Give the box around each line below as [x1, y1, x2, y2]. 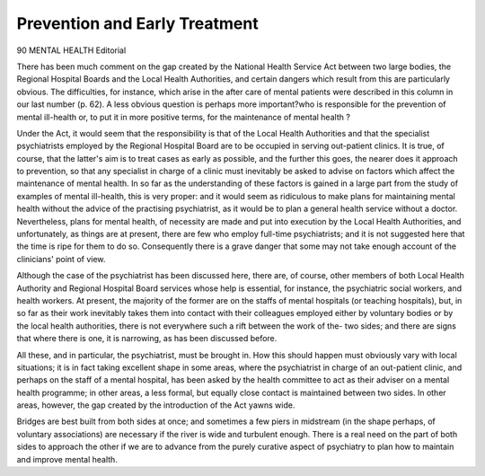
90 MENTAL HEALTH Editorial [16, 45, 127, 56]
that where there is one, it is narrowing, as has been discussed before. [16, 333, 278, 344]
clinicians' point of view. [16, 253, 106, 264]
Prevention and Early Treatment [16, 13, 260, 33]
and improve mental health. [16, 454, 119, 464]
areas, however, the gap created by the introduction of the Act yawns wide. [16, 400, 295, 410]
